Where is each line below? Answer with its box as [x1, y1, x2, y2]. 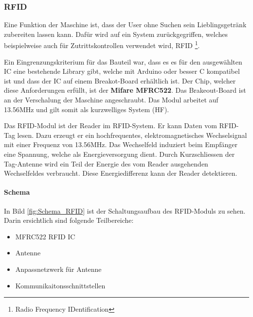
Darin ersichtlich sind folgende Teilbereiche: [4, 215, 134, 225]
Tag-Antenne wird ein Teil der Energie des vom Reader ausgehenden [4, 158, 208, 168]
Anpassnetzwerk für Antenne [15, 264, 102, 274]
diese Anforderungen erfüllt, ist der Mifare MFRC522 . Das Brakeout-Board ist [4, 85, 246, 95]
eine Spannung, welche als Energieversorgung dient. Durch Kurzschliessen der [4, 149, 235, 159]
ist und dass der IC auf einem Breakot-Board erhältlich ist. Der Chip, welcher [4, 75, 236, 85]
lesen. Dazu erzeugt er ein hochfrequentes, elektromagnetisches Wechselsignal [17, 130, 247, 140]
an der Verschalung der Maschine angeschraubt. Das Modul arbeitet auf [4, 95, 218, 105]
